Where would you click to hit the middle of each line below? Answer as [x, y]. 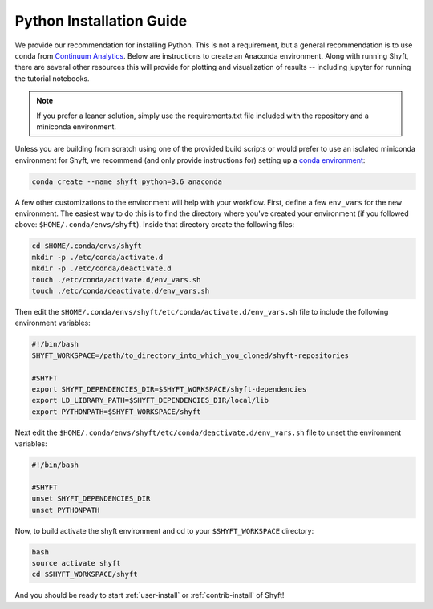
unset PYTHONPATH [66, 510]
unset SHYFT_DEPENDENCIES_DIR [91, 499]
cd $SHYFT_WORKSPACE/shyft [85, 574]
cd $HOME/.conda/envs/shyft [87, 246]
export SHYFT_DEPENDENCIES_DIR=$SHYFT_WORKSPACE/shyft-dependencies [169, 389]
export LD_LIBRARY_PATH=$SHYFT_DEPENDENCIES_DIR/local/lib [150, 400]
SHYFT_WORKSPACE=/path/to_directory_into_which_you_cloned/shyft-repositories [190, 355]
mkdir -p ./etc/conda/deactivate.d [101, 268]
